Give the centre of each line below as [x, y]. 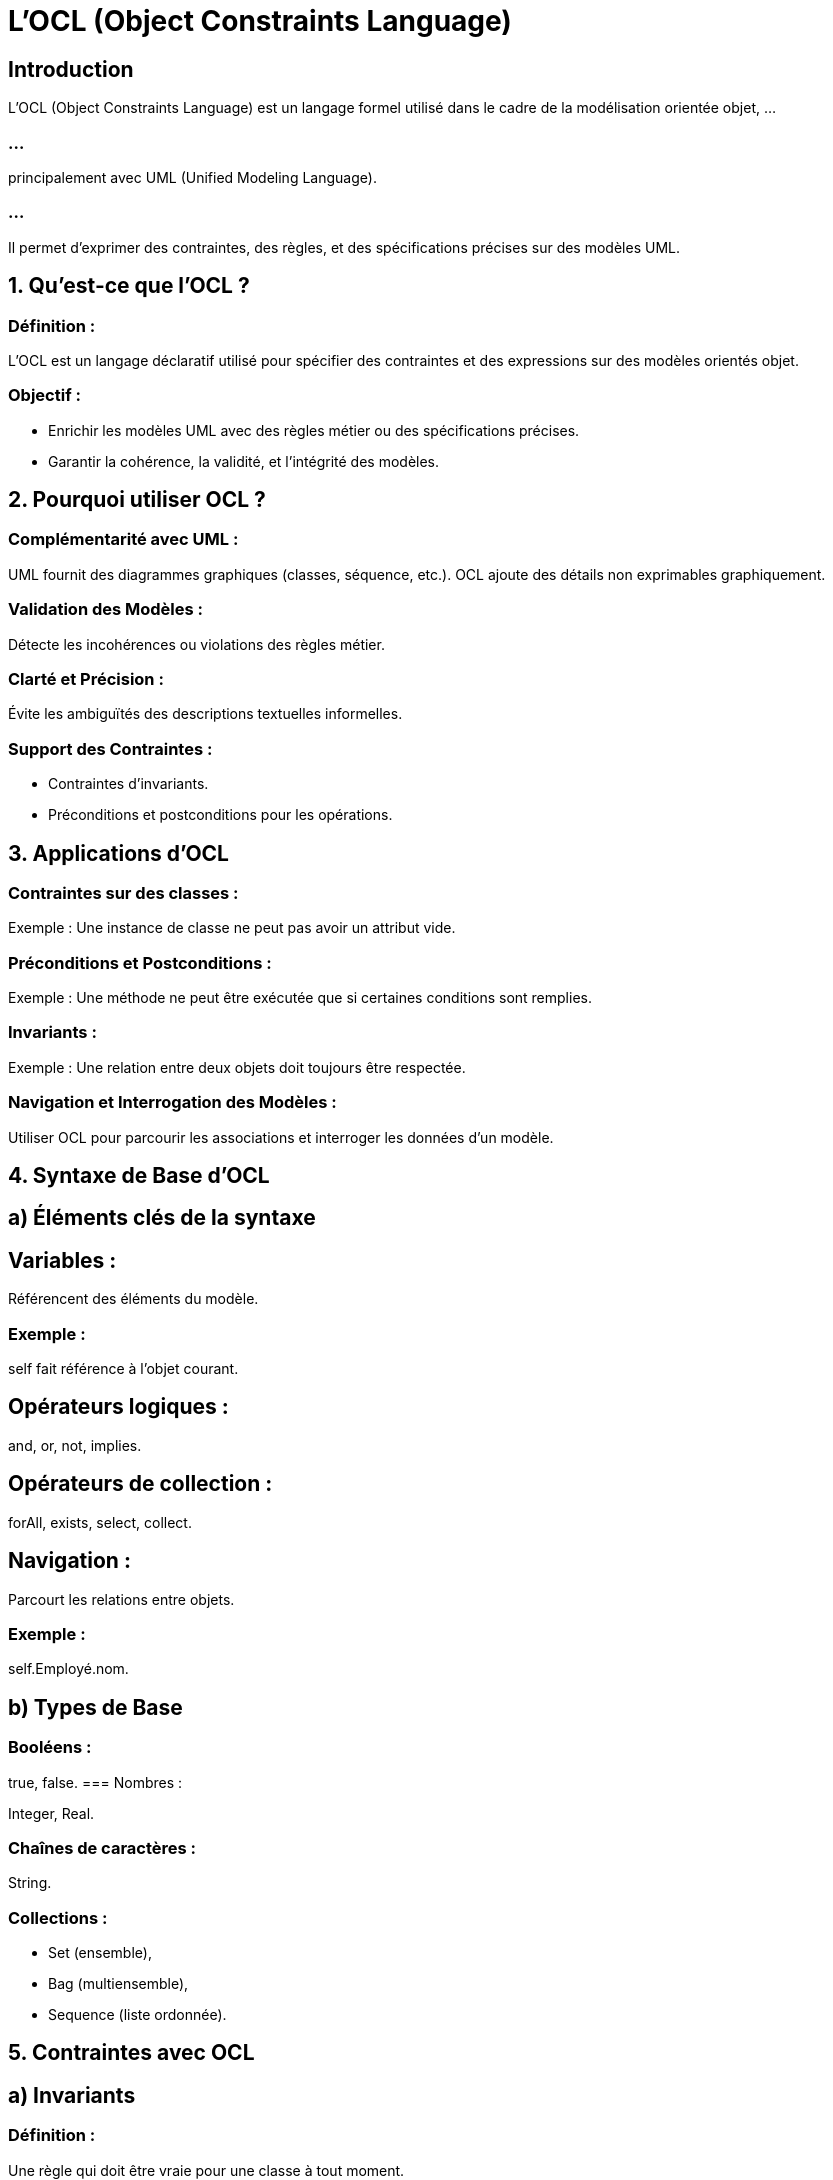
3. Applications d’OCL [118, 853]
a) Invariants [72, 2095]
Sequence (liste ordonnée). [137, 2015]
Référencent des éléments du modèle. [133, 1299]
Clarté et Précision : [86, 678]
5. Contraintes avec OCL [131, 2053]
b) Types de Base [95, 1707]
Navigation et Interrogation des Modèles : [172, 1102]
